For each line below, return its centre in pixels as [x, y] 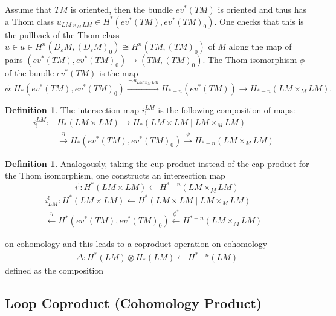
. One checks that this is [259, 21]
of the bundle [30, 73]
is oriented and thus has [262, 9]
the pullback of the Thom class [62, 34]
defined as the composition [54, 270]
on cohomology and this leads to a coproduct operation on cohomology [136, 244]
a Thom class [30, 21]
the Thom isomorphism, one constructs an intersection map [115, 175]
